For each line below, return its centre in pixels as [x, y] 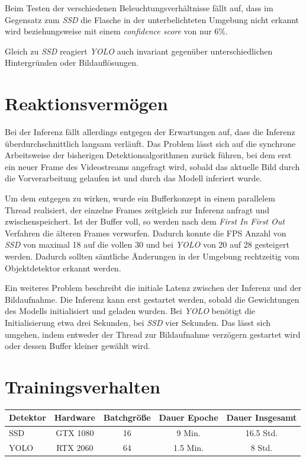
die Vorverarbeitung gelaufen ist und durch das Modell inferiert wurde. [133, 178]
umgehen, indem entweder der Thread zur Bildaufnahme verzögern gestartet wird [153, 334]
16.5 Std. [262, 433]
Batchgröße [127, 417]
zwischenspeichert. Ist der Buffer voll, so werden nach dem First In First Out [145, 221]
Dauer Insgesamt [262, 417]
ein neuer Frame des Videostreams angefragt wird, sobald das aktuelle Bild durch [152, 166]
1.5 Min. [189, 448]
